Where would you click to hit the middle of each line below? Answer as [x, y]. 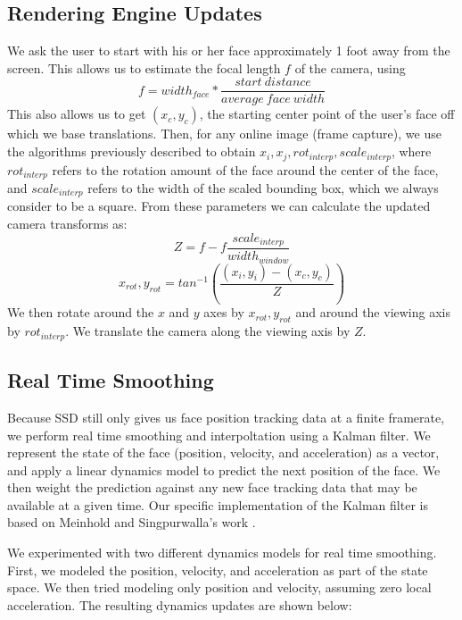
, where [411, 151]
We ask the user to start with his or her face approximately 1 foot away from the [229, 50]
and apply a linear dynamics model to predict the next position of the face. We [224, 469]
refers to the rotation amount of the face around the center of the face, [245, 169]
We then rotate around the [81, 312]
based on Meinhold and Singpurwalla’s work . [132, 522]
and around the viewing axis [373, 312]
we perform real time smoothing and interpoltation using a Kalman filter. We [219, 435]
